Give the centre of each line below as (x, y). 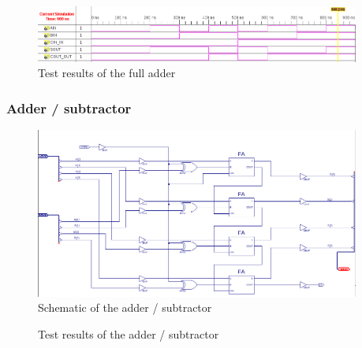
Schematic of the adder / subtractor (125, 307)
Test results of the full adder (107, 73)
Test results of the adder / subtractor (129, 334)
